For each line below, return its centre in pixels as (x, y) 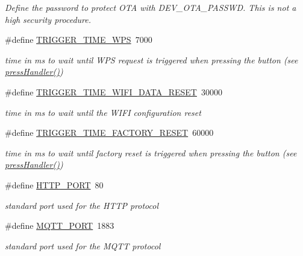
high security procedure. (48, 19)
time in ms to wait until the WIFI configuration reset (103, 112)
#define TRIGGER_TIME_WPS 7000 (79, 40)
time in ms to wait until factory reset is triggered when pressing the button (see (151, 152)
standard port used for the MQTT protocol (83, 245)
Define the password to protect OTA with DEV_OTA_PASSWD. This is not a (151, 7)
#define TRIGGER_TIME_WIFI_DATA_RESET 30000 (114, 91)
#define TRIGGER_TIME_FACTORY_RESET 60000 (109, 133)
